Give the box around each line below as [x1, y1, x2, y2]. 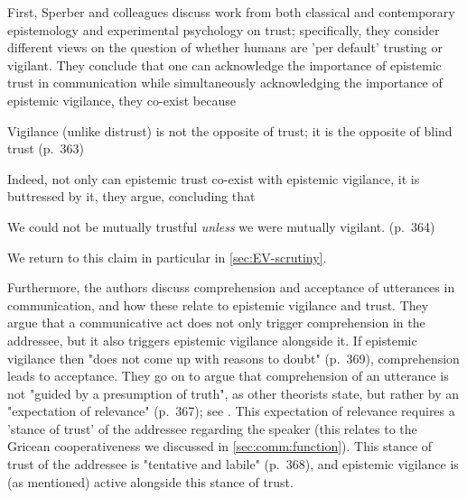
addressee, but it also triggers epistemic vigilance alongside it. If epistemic [7, 330, 417, 349]
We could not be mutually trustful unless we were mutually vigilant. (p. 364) [7, 217, 435, 235]
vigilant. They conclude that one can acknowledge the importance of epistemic [7, 55, 442, 74]
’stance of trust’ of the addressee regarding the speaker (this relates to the [7, 419, 417, 438]
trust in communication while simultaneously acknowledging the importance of [7, 73, 443, 92]
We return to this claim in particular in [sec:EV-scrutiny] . [7, 247, 327, 266]
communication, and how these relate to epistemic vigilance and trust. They [7, 295, 429, 314]
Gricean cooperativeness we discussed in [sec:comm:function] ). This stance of [7, 437, 433, 456]
